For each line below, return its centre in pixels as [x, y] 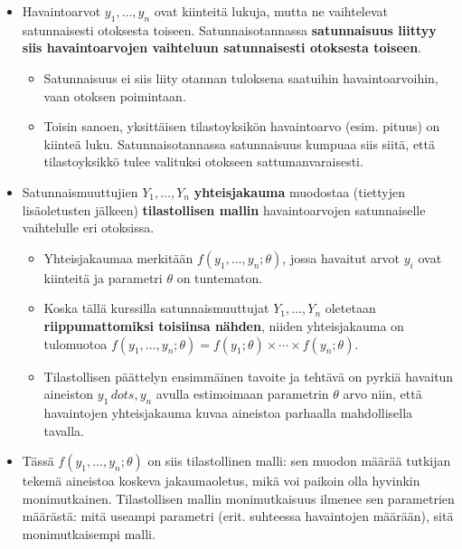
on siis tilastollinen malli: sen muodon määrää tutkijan [299, 461]
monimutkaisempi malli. [89, 533]
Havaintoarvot [61, 11]
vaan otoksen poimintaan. [115, 95]
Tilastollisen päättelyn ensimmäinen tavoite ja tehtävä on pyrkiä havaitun [249, 376]
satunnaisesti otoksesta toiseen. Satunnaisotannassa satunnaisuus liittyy [229, 29]
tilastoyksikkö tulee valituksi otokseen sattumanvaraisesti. [203, 161]
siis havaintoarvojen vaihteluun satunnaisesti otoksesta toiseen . [222, 47]
